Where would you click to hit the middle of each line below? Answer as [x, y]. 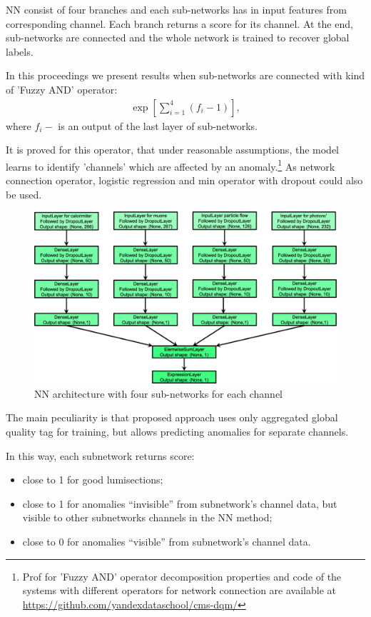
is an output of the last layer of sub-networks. [158, 125]
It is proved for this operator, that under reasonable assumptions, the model [172, 150]
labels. [20, 51]
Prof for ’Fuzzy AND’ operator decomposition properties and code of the [182, 576]
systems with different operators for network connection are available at [179, 590]
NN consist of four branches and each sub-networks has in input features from [176, 9]
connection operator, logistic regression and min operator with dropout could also [184, 180]
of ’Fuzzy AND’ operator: [62, 89]
